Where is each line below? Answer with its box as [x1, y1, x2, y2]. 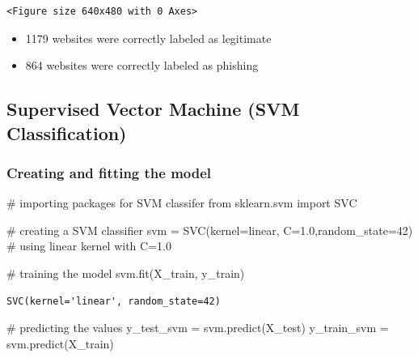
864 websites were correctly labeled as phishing [25, 57, 259, 74]
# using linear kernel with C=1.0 [6, 237, 171, 254]
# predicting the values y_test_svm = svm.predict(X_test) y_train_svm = [6, 319, 389, 336]
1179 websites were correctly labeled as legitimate [25, 29, 272, 46]
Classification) [6, 120, 127, 145]
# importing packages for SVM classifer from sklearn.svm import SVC [6, 194, 357, 211]
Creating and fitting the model [6, 162, 212, 182]
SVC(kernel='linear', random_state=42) [6, 295, 221, 307]
